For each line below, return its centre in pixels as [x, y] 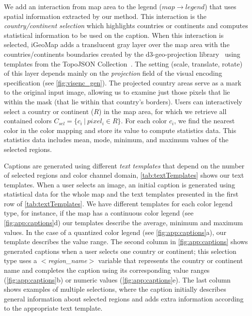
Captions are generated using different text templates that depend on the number [124, 165]
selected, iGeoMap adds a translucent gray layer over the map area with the [117, 44]
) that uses [220, 6]
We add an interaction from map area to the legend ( [83, 6]
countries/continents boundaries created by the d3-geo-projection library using [122, 54]
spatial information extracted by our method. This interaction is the [105, 16]
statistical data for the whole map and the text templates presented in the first [121, 194]
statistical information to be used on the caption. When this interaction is [114, 35]
